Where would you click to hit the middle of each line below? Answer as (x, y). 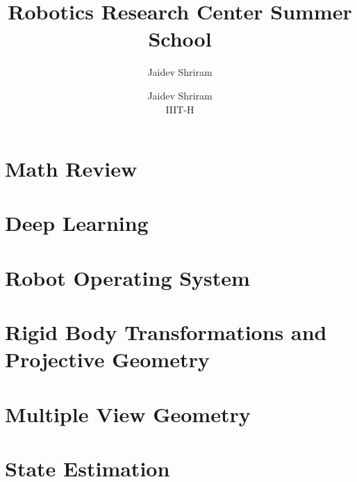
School (180, 39)
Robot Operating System (127, 277)
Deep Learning (77, 223)
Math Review (71, 169)
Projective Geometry (107, 359)
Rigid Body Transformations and (166, 332)
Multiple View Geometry (128, 413)
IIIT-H (180, 109)
